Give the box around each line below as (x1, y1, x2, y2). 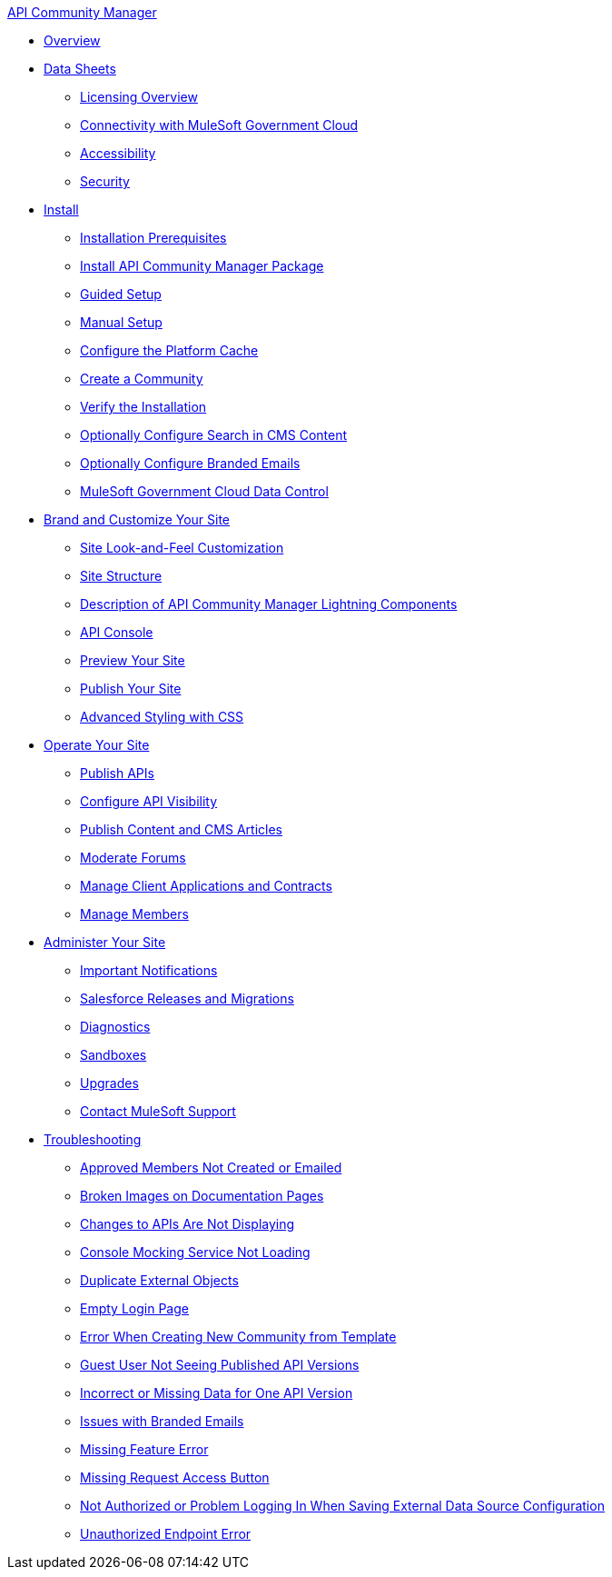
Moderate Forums (80, 850, 186, 865)
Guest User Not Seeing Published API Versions (80, 1357, 360, 1372)
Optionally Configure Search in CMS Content (80, 427, 348, 443)
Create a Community (80, 371, 203, 386)
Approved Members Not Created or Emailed (80, 1160, 342, 1175)
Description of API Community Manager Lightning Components (80, 596, 458, 612)
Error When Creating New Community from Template (80, 1329, 397, 1344)
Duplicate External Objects (80, 1273, 239, 1288)
